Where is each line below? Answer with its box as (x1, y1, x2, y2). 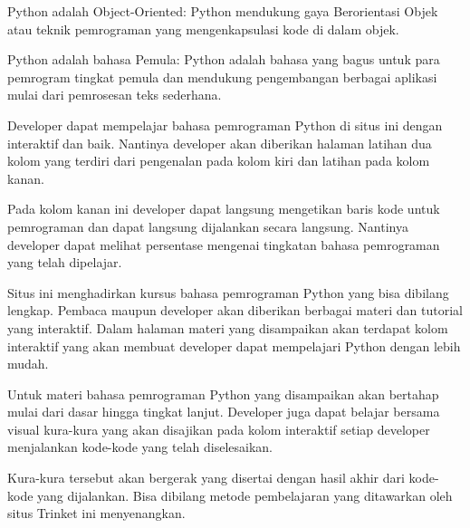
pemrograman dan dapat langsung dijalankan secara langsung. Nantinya (7, 216, 408, 235)
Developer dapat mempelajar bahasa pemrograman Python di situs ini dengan (7, 115, 443, 134)
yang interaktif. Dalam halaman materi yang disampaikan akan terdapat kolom (7, 318, 448, 337)
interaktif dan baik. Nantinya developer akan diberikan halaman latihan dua (7, 133, 432, 152)
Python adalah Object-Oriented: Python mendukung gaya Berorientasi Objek (7, 2, 438, 20)
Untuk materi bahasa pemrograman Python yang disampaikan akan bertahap (7, 384, 439, 403)
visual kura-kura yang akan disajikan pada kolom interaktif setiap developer (7, 419, 430, 438)
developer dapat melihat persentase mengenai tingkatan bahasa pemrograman (7, 235, 440, 254)
